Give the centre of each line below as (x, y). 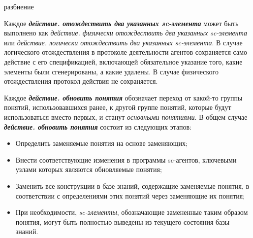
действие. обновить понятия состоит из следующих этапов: (98, 126)
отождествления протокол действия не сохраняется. (81, 81)
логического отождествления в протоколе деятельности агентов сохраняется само (126, 52)
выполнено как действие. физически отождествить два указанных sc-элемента (126, 33)
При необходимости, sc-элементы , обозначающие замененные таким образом (132, 212)
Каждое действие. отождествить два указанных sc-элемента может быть (121, 23)
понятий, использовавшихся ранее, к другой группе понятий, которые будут (118, 107)
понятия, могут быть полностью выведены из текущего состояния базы (123, 221)
